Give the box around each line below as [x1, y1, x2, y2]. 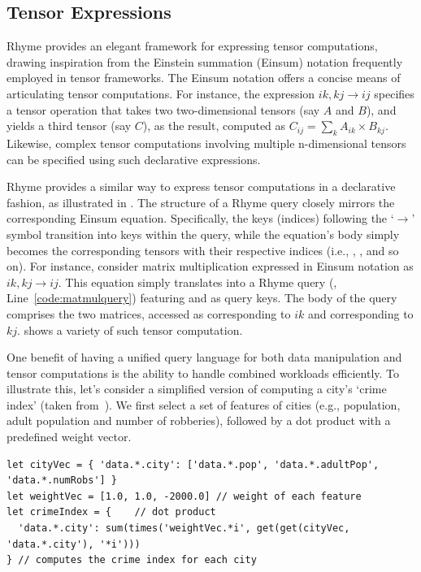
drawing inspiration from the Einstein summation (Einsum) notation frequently [7, 53, 403, 70]
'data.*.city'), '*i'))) [7, 538, 141, 550]
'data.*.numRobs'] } [7, 474, 118, 487]
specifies [374, 84, 414, 102]
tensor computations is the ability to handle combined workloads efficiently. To [7, 364, 399, 381]
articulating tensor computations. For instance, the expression [7, 84, 315, 102]
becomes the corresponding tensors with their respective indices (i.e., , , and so [7, 241, 399, 258]
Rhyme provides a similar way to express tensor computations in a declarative [7, 178, 396, 195]
